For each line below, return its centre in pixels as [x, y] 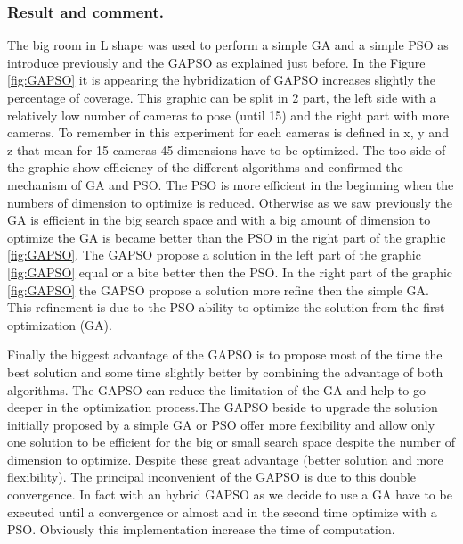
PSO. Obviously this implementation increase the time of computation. [201, 529]
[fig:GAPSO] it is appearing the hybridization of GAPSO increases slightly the [221, 80]
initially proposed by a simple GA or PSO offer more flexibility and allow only [221, 424]
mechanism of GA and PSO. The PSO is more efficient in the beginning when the [231, 184]
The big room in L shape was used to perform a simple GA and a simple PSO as [228, 45]
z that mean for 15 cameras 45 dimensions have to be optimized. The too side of [227, 149]
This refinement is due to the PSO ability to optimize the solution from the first [226, 307]
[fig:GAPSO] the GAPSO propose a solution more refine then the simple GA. [218, 289]
